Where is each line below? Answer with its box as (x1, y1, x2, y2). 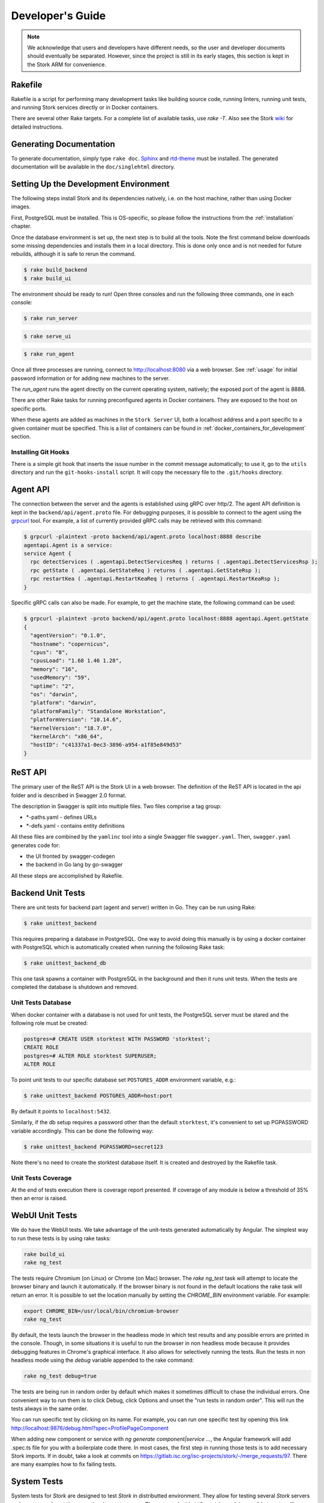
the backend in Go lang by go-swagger (26, 861, 123, 868)
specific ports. (11, 405, 47, 412)
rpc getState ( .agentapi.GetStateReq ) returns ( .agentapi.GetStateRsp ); (30, 567, 261, 574)
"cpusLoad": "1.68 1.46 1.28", (30, 657, 122, 664)
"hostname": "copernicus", (30, 640, 110, 647)
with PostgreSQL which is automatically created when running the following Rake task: (11, 944, 225, 950)
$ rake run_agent (23, 350, 75, 358)
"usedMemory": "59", (30, 674, 91, 681)
